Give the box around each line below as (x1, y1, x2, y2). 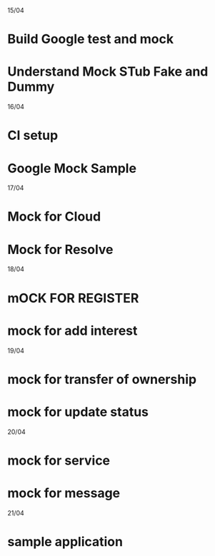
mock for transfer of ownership (7, 371, 197, 388)
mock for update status (7, 403, 149, 420)
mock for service (7, 453, 111, 468)
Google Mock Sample (7, 160, 137, 176)
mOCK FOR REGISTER (7, 290, 139, 306)
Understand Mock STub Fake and (7, 64, 209, 80)
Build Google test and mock (7, 31, 174, 47)
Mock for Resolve (7, 241, 114, 258)
